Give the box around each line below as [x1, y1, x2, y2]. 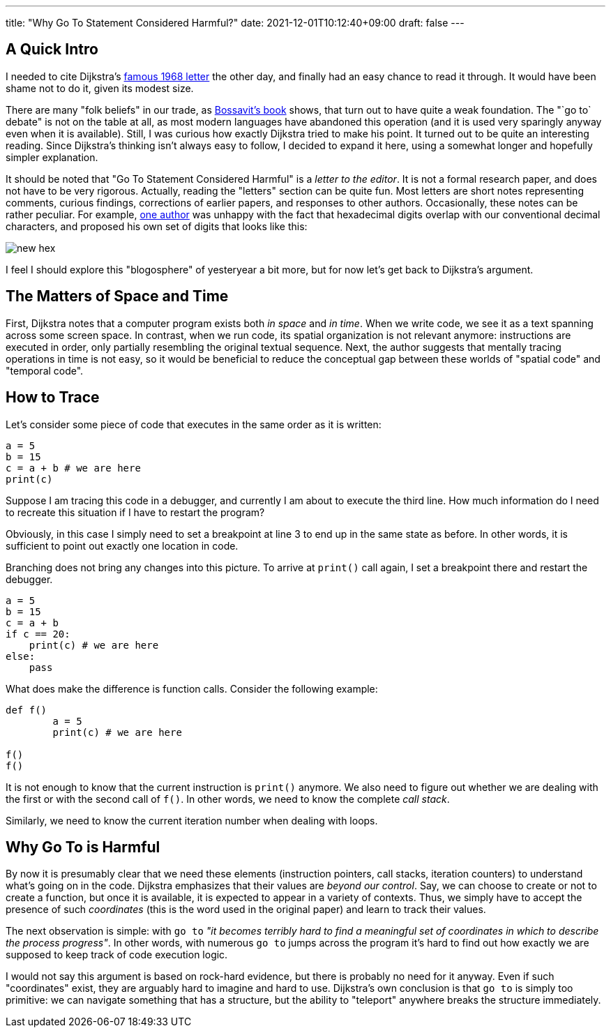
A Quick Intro [6, 40, 98, 59]
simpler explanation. [6, 151, 98, 163]
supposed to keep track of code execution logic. [6, 949, 228, 961]
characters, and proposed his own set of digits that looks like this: [6, 220, 308, 232]
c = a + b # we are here [6, 462, 141, 474]
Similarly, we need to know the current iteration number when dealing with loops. [6, 814, 378, 827]
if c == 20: [6, 628, 70, 640]
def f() [6, 704, 47, 716]
